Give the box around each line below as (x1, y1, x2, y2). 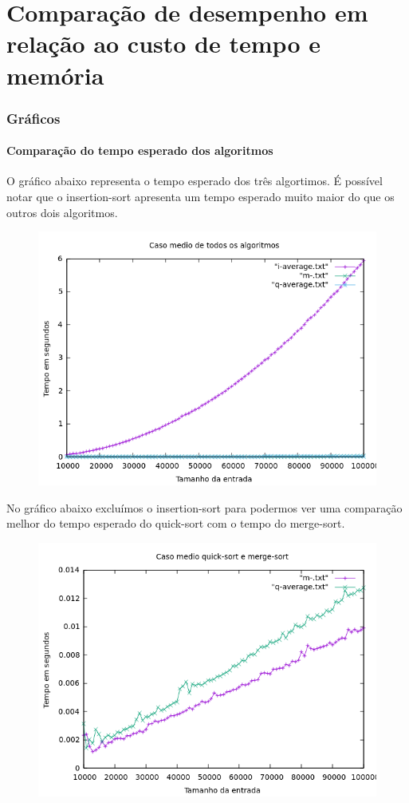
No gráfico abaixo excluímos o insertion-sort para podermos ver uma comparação (6, 499, 403, 516)
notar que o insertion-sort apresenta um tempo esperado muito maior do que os (6, 188, 395, 204)
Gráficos (6, 108, 61, 128)
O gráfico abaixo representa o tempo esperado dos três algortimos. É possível (6, 172, 383, 189)
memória (6, 58, 104, 91)
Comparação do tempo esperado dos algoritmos (6, 142, 273, 159)
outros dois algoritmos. (6, 204, 118, 220)
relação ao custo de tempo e (6, 27, 321, 60)
